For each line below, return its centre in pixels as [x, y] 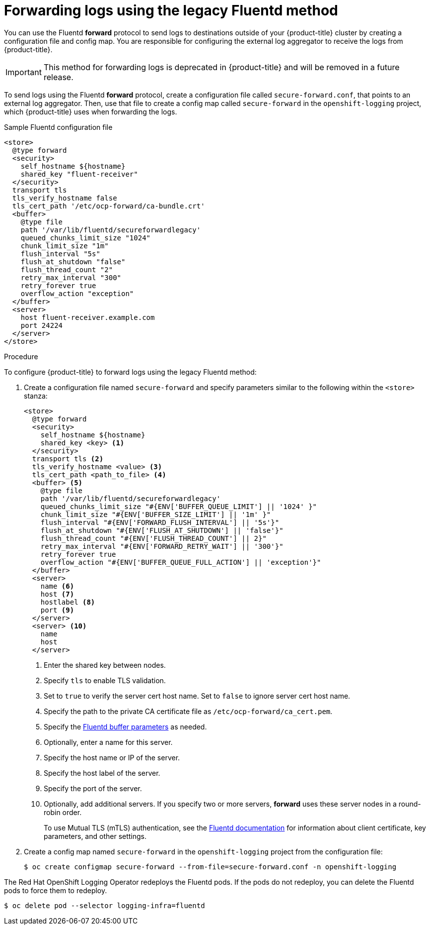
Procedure [21, 356]
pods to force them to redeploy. [56, 890]
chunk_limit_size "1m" [65, 246]
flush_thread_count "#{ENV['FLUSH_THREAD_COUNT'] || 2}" [153, 538]
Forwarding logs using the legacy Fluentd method [171, 10]
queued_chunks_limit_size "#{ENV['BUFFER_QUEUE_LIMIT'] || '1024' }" [179, 506]
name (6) [57, 586]
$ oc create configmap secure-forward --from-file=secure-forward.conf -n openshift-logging [210, 867]
